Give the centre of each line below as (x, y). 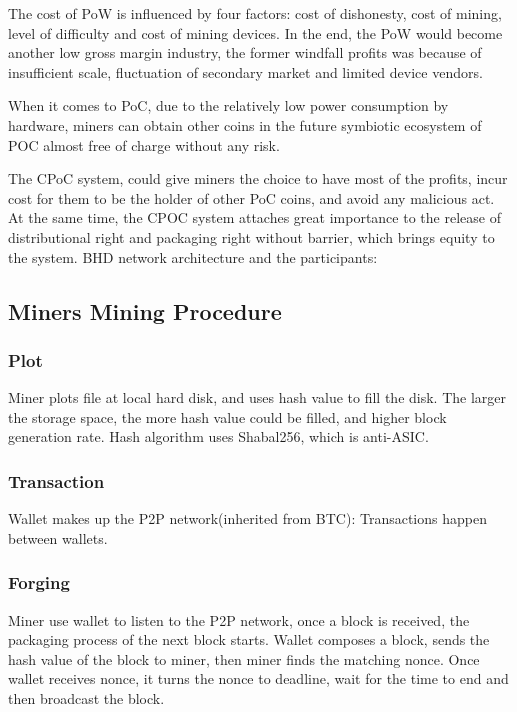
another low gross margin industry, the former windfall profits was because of (245, 52)
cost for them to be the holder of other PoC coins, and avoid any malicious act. (251, 197)
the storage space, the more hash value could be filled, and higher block (227, 416)
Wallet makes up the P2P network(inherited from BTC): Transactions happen (247, 518)
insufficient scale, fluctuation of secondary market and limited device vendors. (245, 71)
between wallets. (58, 537)
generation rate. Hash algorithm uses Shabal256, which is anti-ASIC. (218, 436)
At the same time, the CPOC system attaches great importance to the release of (254, 217)
